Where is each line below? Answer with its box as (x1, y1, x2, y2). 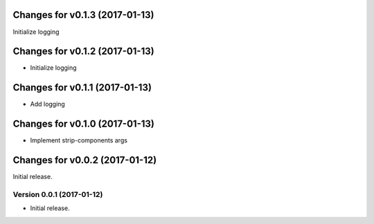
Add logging (30, 100, 65, 109)
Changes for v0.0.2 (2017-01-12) (12, 154, 157, 166)
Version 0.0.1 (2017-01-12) (12, 189, 103, 199)
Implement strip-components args (30, 136, 128, 144)
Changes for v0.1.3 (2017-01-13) (12, 9, 155, 21)
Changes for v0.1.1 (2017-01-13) (12, 82, 152, 93)
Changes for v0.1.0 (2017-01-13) (12, 118, 155, 130)
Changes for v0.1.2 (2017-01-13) (12, 46, 155, 57)
